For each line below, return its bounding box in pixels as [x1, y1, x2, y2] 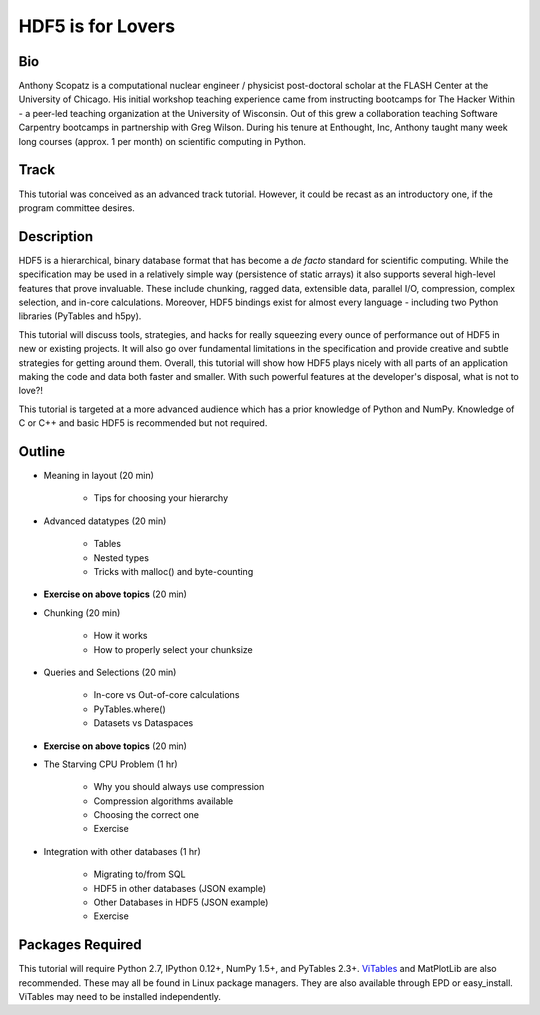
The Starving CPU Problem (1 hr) [43, 758, 179, 770]
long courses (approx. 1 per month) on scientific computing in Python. [18, 135, 307, 147]
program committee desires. [18, 201, 135, 214]
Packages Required [18, 936, 142, 954]
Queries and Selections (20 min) [43, 666, 177, 678]
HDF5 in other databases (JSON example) [93, 882, 267, 894]
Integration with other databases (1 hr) [43, 845, 201, 857]
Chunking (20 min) [43, 606, 121, 619]
